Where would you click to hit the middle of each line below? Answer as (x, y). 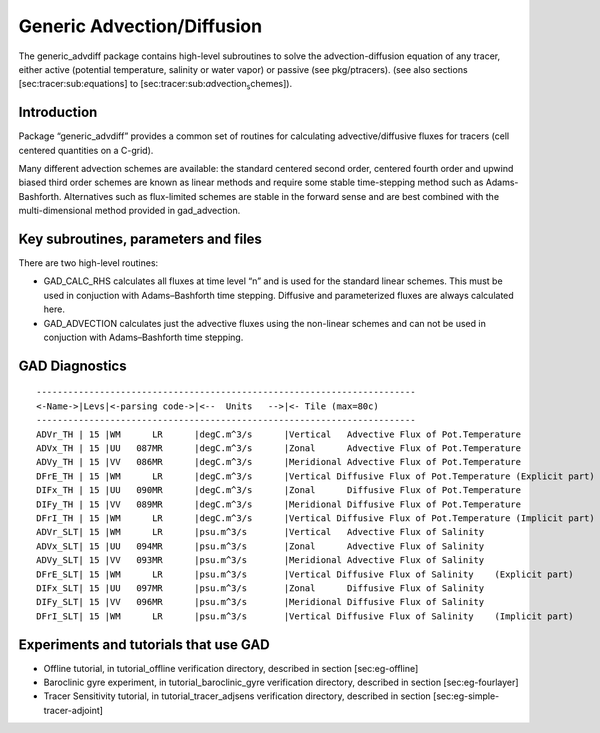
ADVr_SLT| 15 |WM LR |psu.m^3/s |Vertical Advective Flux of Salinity (260, 532)
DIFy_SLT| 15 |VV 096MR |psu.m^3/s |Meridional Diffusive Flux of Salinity (260, 602)
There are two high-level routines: (88, 263)
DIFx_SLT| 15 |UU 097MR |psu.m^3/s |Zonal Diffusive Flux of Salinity (260, 588)
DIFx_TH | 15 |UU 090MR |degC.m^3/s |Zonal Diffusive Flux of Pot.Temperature (279, 490)
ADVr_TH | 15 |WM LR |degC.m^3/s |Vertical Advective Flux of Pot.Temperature (279, 434)
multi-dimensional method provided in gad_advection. (129, 211)
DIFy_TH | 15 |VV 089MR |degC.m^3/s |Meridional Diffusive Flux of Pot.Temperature (279, 504)
